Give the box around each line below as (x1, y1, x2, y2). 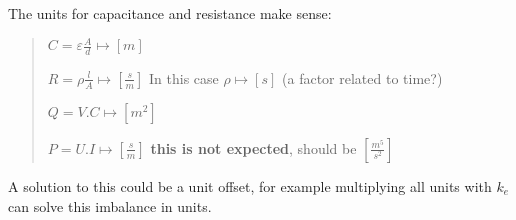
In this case (149, 67, 219, 88)
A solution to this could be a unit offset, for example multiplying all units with (8, 175, 492, 196)
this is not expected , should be (150, 137, 357, 158)
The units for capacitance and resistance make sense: (8, 3, 332, 23)
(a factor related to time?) (282, 67, 443, 88)
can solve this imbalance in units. (8, 195, 212, 216)
